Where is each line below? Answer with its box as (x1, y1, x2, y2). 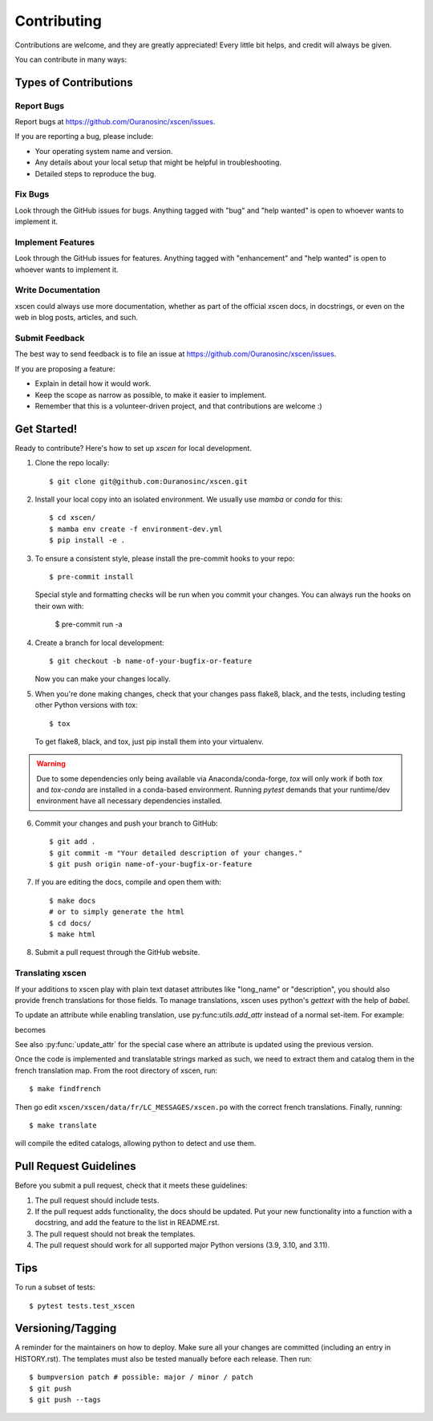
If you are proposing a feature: (14, 363, 115, 373)
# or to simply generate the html (49, 907, 184, 916)
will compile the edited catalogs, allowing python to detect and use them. (14, 1139, 257, 1148)
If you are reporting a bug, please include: (14, 132, 154, 141)
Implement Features (14, 237, 95, 248)
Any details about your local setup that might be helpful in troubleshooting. (34, 157, 282, 168)
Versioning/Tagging (14, 1322, 117, 1335)
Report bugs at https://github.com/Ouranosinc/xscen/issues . (14, 117, 216, 127)
